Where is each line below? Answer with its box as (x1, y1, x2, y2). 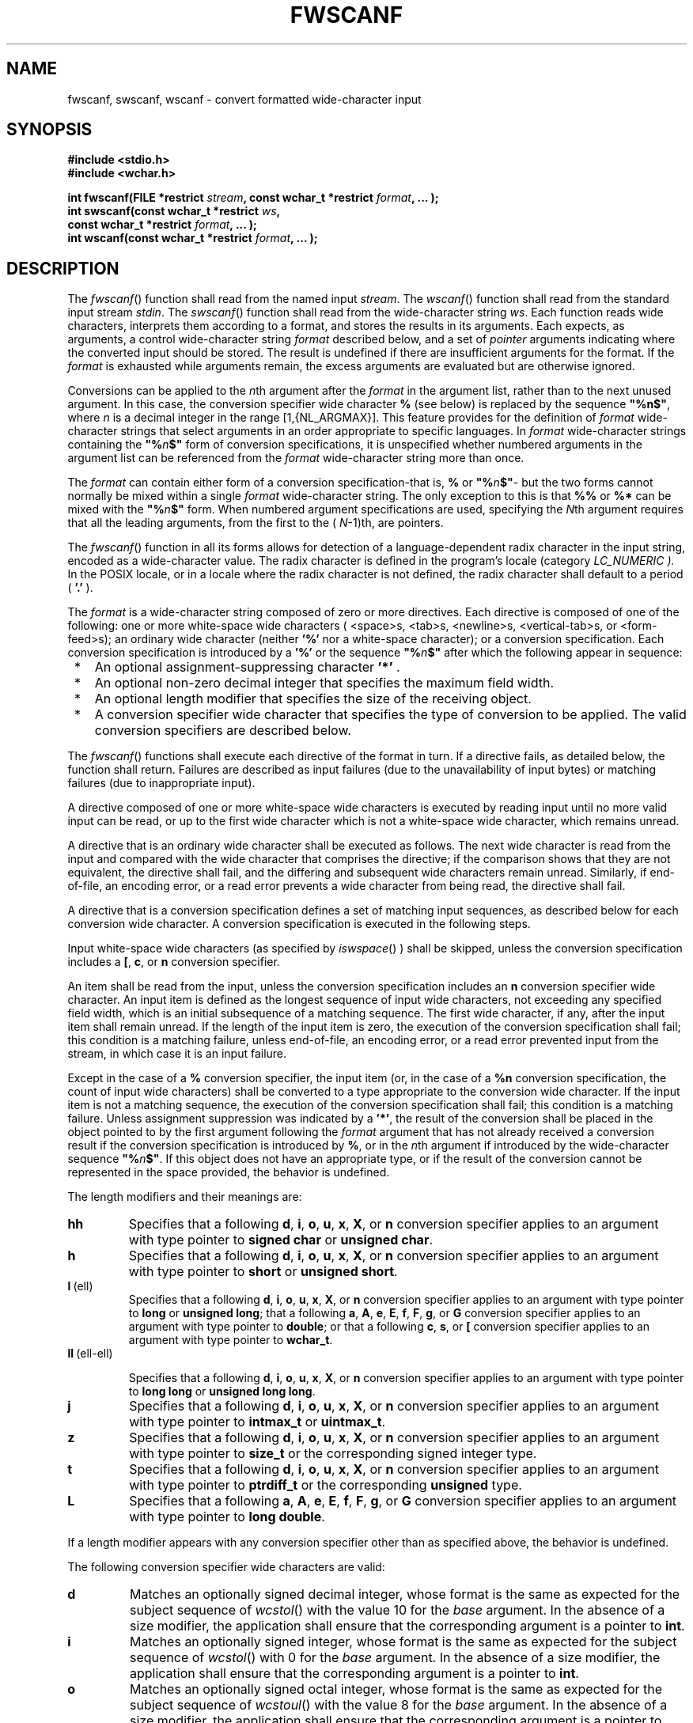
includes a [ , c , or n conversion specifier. (67, 955, 280, 969)
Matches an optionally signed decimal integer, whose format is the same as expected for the (129, 1586, 680, 1603)
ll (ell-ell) (67, 1346, 113, 1361)
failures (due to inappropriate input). (67, 776, 256, 790)
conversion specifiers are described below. (94, 722, 351, 739)
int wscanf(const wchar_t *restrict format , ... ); (67, 231, 318, 245)
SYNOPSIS (6, 119, 93, 140)
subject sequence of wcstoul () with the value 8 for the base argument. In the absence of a (129, 1697, 668, 1714)
